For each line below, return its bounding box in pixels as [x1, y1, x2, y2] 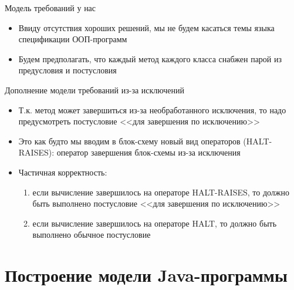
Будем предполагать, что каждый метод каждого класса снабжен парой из [18, 52, 282, 65]
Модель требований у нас [5, 2, 96, 14]
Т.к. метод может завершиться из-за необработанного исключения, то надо [18, 103, 286, 116]
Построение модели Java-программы [5, 263, 288, 287]
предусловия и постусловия [18, 64, 117, 76]
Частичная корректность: [18, 166, 107, 178]
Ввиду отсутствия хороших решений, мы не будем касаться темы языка [18, 21, 275, 33]
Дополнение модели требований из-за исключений [5, 83, 184, 96]
